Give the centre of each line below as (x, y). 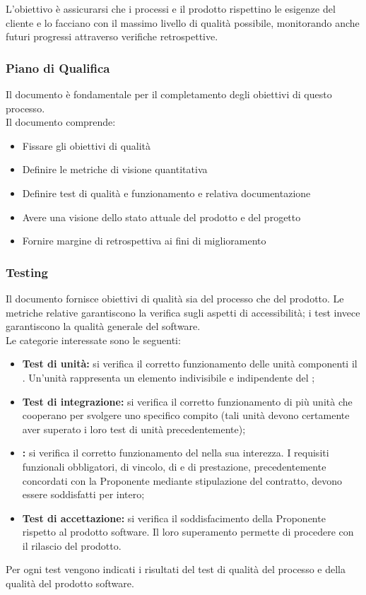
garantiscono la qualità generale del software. (103, 326)
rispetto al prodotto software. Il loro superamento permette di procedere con (188, 532)
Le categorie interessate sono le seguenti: (93, 340)
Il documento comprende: (61, 122)
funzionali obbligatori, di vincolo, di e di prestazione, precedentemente (174, 466)
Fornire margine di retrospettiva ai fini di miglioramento (144, 241)
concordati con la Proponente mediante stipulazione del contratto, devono (182, 480)
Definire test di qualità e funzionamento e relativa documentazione (166, 193)
